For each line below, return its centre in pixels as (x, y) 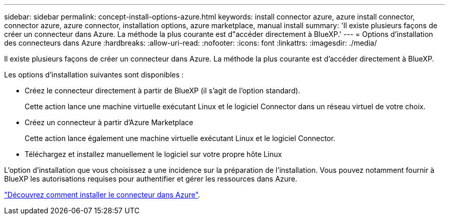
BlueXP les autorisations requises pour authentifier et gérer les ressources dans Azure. (151, 179)
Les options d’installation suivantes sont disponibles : (94, 75)
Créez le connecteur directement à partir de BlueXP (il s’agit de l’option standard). (162, 91)
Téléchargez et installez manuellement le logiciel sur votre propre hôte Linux (153, 154)
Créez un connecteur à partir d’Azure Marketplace (109, 122)
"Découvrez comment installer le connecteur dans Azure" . (102, 195)
